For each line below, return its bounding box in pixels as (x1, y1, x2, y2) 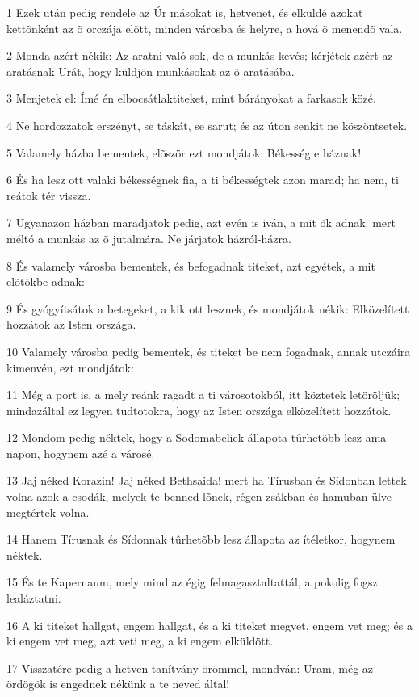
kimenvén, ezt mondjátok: (6, 359, 134, 376)
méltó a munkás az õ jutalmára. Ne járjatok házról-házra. (6, 229, 291, 246)
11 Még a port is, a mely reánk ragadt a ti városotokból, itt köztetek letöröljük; (6, 386, 400, 403)
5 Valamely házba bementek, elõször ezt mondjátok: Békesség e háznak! (6, 144, 362, 161)
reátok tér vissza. (6, 187, 91, 204)
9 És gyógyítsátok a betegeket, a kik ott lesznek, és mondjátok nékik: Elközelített (6, 300, 409, 317)
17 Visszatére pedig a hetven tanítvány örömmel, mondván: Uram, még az (6, 659, 374, 676)
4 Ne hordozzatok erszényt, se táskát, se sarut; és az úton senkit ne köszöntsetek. (6, 116, 408, 133)
